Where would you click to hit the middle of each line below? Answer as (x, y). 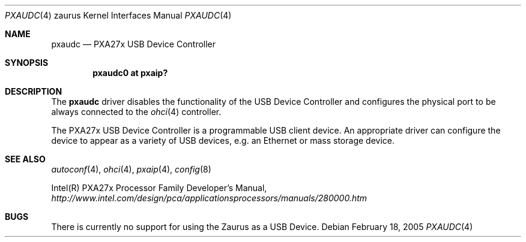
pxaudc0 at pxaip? (130, 73)
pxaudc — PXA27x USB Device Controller (134, 44)
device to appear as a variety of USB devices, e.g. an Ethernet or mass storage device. (223, 140)
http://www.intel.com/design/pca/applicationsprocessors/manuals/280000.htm (209, 198)
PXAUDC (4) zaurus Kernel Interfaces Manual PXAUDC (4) (118, 15)
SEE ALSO (25, 159)
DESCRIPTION (34, 91)
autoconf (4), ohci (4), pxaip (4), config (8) (131, 169)
